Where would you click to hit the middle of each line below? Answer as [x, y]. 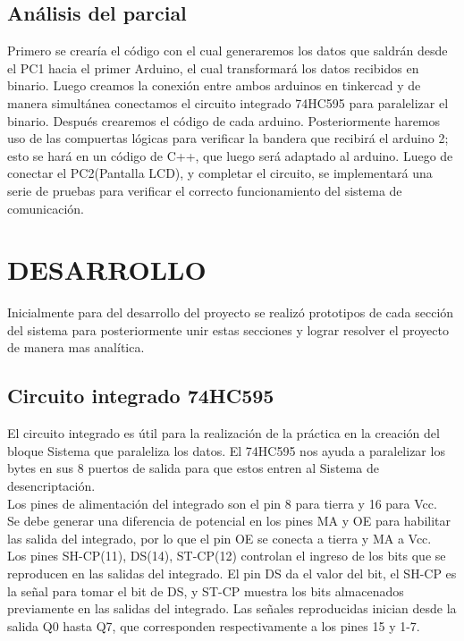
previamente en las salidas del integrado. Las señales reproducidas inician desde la [232, 608]
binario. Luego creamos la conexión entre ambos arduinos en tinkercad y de [214, 85]
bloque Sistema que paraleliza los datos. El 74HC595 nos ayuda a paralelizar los [226, 450]
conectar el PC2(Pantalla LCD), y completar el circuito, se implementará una [220, 173]
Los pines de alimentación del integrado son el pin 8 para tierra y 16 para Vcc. [222, 503]
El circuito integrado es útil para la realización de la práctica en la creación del [224, 433]
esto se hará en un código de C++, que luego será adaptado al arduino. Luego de [230, 155]
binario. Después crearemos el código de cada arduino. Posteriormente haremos [224, 120]
